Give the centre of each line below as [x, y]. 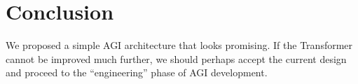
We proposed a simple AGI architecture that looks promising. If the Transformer [179, 45]
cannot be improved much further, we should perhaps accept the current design [176, 58]
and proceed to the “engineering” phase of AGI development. [137, 72]
